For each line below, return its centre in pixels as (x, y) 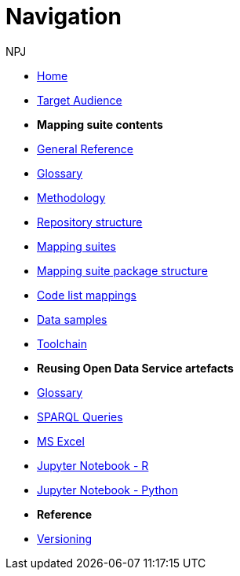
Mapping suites (76, 246)
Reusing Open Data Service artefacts (135, 368)
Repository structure (90, 222)
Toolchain (62, 343)
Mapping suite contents (100, 124)
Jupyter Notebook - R (93, 465)
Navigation (64, 17)
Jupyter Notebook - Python (107, 490)
